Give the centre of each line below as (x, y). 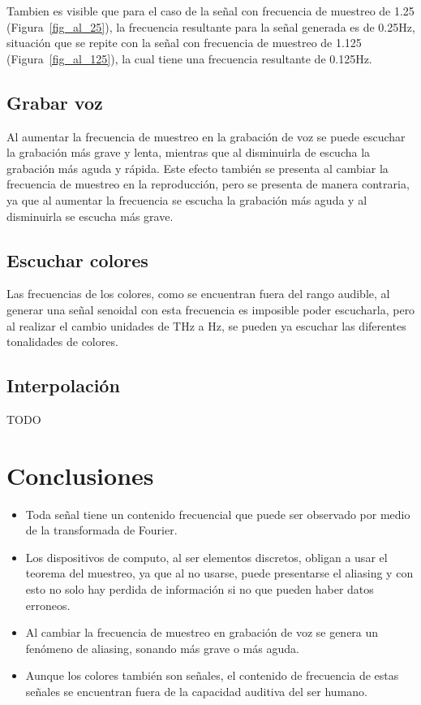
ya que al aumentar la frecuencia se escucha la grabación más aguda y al (187, 199)
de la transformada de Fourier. (101, 530)
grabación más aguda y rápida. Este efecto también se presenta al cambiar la (198, 168)
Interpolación (63, 385)
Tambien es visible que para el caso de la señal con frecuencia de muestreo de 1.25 (210, 11)
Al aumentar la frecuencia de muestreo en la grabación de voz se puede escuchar (206, 136)
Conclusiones (80, 475)
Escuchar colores (77, 260)
